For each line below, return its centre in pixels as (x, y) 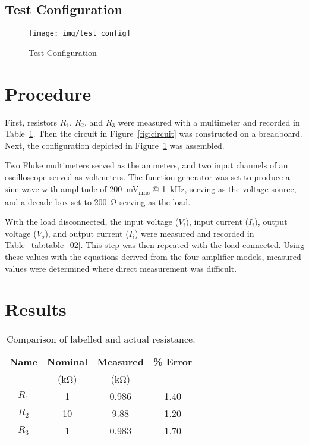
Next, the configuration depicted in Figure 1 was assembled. (115, 145)
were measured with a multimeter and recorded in (209, 122)
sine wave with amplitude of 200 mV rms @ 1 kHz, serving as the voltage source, (151, 189)
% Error (173, 362)
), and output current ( (87, 233)
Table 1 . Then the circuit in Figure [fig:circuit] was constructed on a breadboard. (154, 134)
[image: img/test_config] (80, 34)
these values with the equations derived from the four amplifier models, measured (153, 257)
